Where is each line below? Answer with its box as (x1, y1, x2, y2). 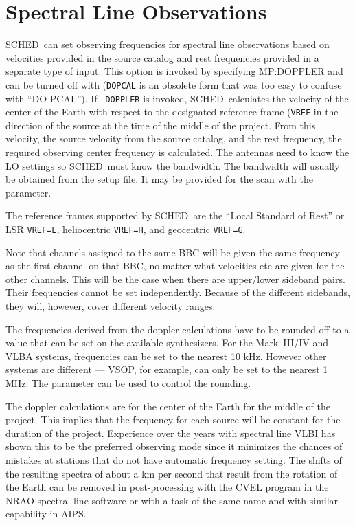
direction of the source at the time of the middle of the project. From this (5, 118, 316, 132)
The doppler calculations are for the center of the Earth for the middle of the (5, 399, 331, 413)
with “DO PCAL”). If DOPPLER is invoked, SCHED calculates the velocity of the (5, 91, 349, 105)
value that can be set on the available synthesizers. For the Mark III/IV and (5, 335, 328, 350)
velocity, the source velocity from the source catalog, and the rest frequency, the (5, 131, 342, 146)
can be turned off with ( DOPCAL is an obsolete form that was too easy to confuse (5, 77, 342, 91)
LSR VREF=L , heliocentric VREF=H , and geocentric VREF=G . (5, 222, 246, 236)
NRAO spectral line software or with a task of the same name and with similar (5, 493, 339, 507)
